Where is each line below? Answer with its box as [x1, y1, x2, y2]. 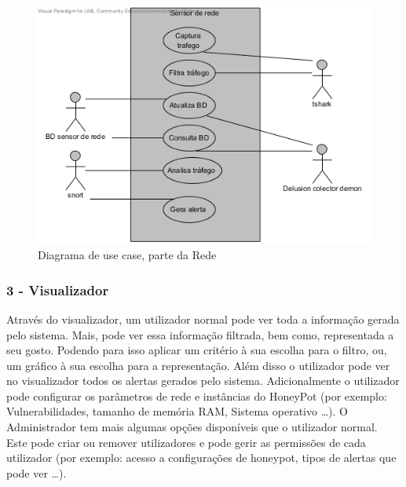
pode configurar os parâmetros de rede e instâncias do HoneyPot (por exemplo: [6, 387, 387, 404]
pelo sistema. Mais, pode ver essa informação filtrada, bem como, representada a [6, 326, 394, 342]
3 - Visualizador [6, 280, 109, 299]
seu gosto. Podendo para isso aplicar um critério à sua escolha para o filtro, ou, [6, 342, 387, 358]
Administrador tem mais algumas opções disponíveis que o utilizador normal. [6, 419, 378, 435]
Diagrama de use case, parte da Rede [38, 247, 217, 263]
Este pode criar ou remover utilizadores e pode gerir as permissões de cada [6, 434, 366, 450]
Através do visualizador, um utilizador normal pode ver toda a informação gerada [6, 310, 400, 327]
